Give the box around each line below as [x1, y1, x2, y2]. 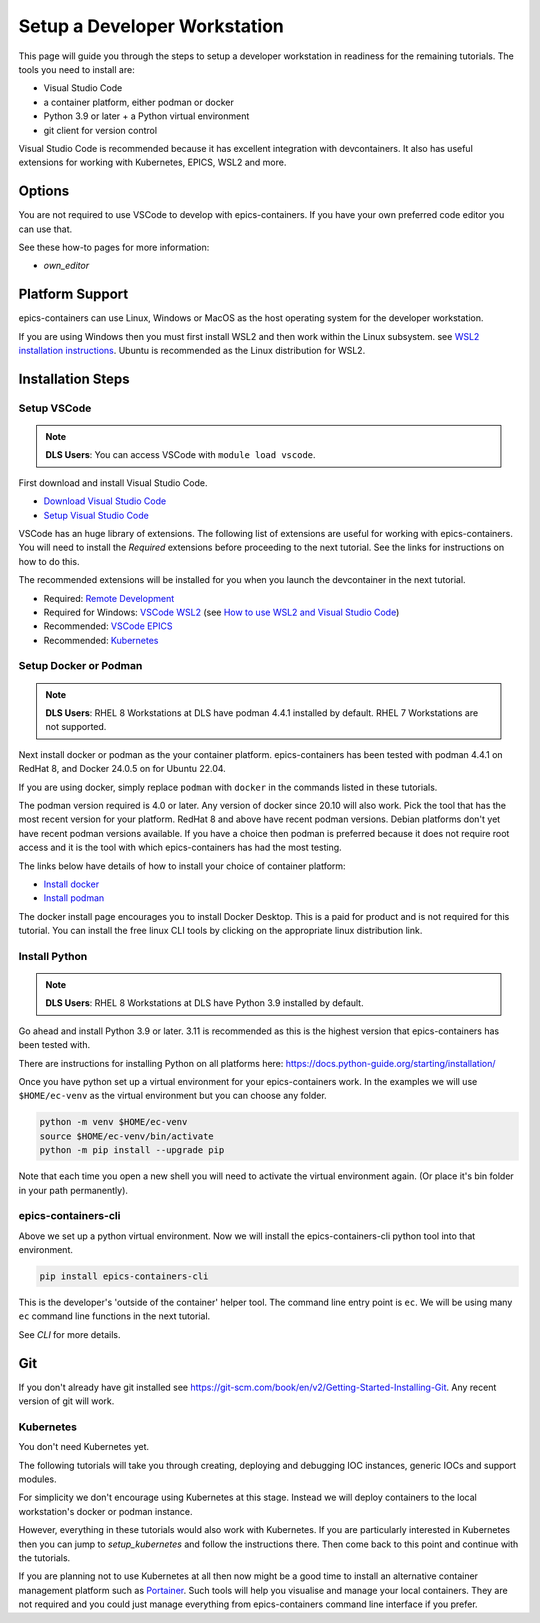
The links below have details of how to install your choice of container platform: [18, 860, 346, 872]
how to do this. [18, 555, 80, 567]
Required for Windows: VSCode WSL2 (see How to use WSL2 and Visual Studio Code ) [43, 606, 400, 618]
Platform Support [18, 286, 129, 303]
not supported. [45, 721, 107, 733]
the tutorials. [18, 1552, 71, 1564]
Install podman [43, 892, 105, 904]
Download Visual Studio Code [43, 495, 167, 507]
